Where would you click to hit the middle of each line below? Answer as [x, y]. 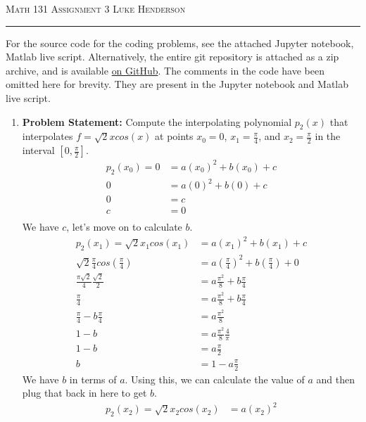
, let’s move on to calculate [124, 227]
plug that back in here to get [84, 393]
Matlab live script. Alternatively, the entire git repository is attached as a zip [172, 57]
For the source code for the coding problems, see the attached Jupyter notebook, [180, 43]
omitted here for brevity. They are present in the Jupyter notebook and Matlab [177, 84]
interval [38, 150]
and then [335, 379]
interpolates [48, 136]
